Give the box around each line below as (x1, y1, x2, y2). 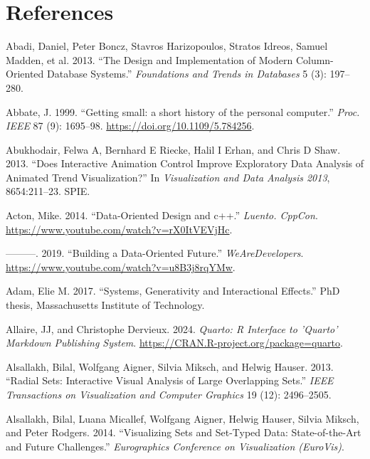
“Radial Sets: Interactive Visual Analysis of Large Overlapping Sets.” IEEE (6, 373, 334, 388)
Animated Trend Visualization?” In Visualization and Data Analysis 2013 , (6, 169, 330, 184)
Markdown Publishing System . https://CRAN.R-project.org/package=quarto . (6, 335, 343, 350)
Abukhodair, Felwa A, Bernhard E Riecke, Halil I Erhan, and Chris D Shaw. (6, 142, 341, 157)
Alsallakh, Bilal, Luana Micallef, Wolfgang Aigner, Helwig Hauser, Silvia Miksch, (6, 411, 359, 426)
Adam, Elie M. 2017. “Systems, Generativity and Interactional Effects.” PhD (6, 283, 340, 298)
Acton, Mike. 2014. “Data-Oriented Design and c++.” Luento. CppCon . (6, 208, 318, 223)
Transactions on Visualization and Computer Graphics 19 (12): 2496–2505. (6, 387, 332, 401)
